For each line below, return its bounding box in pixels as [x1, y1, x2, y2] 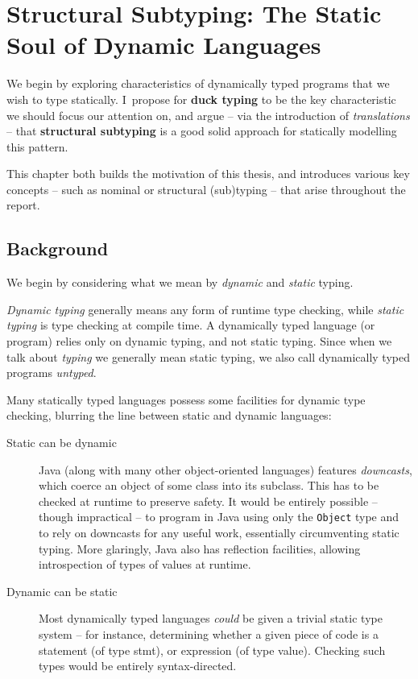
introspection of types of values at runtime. [39, 556, 251, 573]
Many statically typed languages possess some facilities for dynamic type [6, 391, 366, 408]
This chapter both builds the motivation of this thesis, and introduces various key [6, 165, 410, 182]
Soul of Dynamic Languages [6, 28, 321, 61]
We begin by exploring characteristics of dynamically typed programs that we [6, 75, 390, 92]
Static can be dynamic [6, 434, 117, 451]
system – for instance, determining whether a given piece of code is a [39, 626, 379, 643]
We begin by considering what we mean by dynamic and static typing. [6, 274, 354, 291]
